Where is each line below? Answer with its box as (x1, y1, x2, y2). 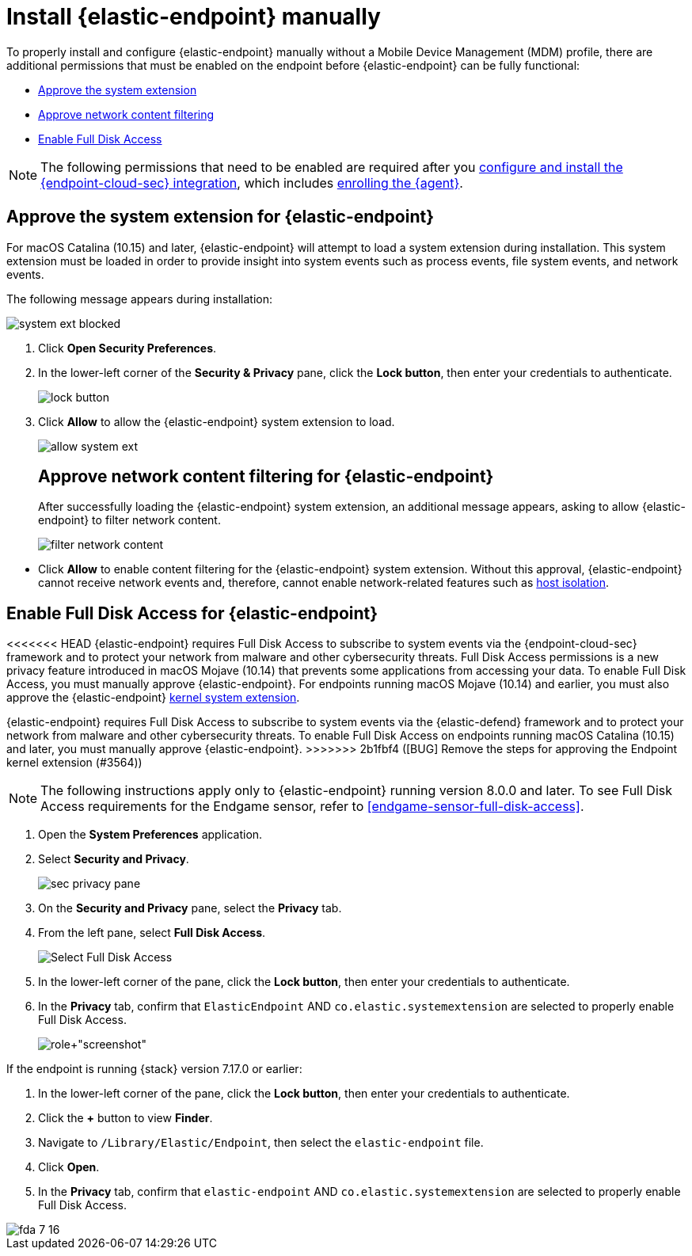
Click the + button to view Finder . (38, 1111, 213, 1125)
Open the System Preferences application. (38, 828, 263, 842)
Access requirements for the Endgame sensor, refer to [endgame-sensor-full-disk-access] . (40, 798, 584, 815)
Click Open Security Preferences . (38, 341, 217, 355)
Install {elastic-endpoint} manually (6, 3, 381, 30)
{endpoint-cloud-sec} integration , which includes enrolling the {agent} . (40, 174, 463, 191)
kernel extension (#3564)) (6, 756, 143, 770)
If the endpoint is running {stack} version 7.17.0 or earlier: (6, 1062, 302, 1076)
